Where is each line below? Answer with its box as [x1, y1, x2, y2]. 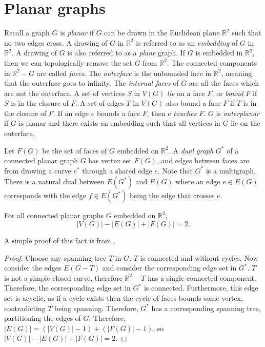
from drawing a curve [4, 165, 71, 176]
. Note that [157, 165, 193, 176]
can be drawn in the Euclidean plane [104, 27, 220, 38]
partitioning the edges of [4, 313, 81, 323]
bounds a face [96, 107, 140, 118]
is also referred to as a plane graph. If [67, 47, 186, 58]
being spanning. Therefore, [54, 302, 138, 313]
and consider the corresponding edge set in [102, 262, 237, 273]
